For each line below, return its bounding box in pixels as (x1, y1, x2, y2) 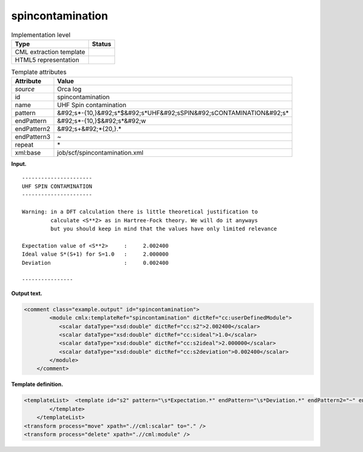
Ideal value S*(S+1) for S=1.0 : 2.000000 (22, 251, 169, 258)
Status (91, 39, 111, 48)
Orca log (57, 85, 82, 93)
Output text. (11, 290, 42, 297)
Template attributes (11, 68, 67, 76)
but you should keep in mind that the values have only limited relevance (50, 225, 278, 233)
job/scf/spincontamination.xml (57, 148, 143, 157)
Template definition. (11, 381, 64, 388)
